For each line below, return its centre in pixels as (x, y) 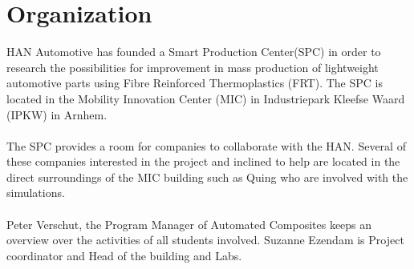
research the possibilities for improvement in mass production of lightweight (193, 67)
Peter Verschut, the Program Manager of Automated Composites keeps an (189, 224)
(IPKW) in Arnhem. (57, 114)
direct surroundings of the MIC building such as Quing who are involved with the (207, 177)
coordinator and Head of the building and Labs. (124, 255)
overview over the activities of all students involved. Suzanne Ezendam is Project (205, 240)
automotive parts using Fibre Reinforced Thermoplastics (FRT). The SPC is (195, 83)
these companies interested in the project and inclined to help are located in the (203, 161)
